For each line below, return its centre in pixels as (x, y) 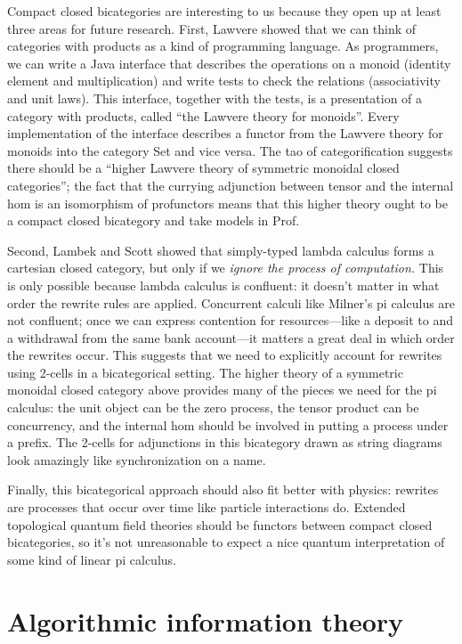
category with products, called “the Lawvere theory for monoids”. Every (203, 115)
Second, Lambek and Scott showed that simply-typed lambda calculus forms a (221, 250)
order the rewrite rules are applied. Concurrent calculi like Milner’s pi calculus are (231, 302)
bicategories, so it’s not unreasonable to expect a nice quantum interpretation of (226, 542)
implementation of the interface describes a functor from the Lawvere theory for (225, 133)
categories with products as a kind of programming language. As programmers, (223, 46)
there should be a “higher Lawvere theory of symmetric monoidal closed (203, 168)
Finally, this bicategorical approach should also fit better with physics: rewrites (223, 489)
